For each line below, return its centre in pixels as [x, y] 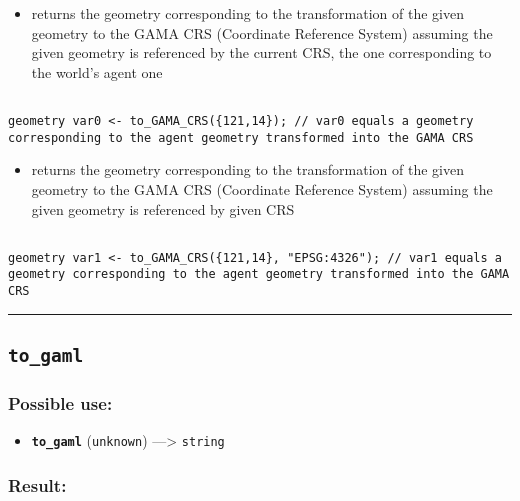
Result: [37, 484]
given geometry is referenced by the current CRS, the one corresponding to [261, 52]
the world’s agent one [97, 71]
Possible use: [60, 403]
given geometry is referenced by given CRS [163, 208]
